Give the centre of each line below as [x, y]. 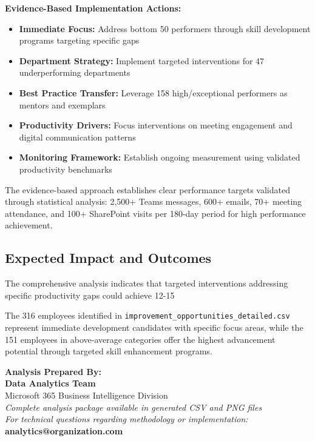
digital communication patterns [77, 137]
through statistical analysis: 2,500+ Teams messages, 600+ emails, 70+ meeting [154, 201]
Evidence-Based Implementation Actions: [93, 8]
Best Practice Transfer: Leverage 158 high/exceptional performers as [153, 92]
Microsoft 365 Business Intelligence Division [86, 395]
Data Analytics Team [50, 383]
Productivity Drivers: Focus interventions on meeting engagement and [156, 125]
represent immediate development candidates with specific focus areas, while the [154, 327]
